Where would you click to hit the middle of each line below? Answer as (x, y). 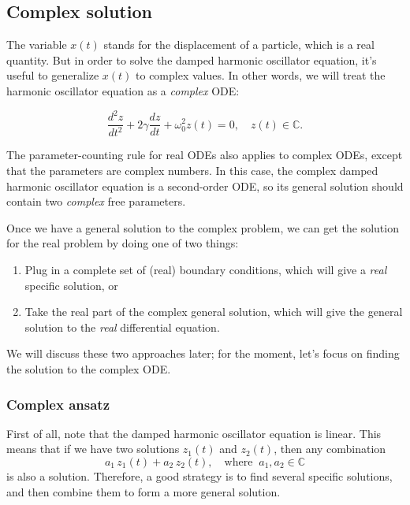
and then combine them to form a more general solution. (143, 491)
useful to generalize (53, 75)
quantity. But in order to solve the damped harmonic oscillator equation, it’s (192, 59)
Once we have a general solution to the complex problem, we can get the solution (203, 227)
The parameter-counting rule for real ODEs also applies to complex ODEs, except (205, 155)
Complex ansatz (58, 404)
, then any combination (330, 449)
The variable (37, 45)
